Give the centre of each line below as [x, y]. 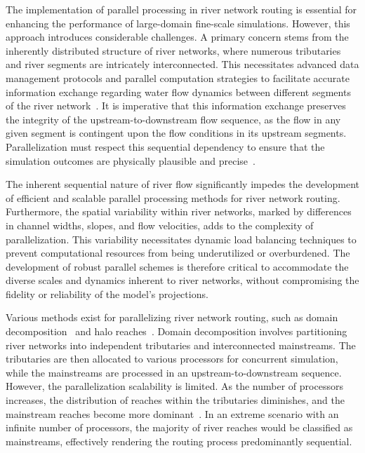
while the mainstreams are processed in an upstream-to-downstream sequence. [174, 372]
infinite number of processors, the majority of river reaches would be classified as [179, 427]
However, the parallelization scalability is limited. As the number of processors [174, 386]
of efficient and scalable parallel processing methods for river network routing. [173, 197]
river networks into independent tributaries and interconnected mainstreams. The [181, 345]
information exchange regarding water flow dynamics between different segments [178, 92]
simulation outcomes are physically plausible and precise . [131, 160]
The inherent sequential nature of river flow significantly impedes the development [182, 184]
